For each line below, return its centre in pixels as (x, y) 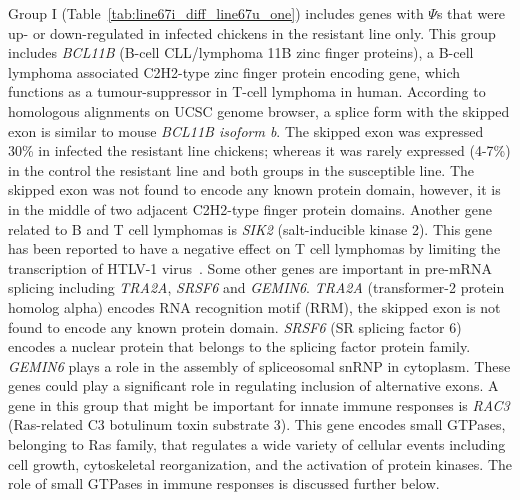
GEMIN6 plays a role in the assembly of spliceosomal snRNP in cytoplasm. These (259, 365)
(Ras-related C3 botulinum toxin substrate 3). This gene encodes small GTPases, (257, 424)
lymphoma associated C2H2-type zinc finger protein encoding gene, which (234, 71)
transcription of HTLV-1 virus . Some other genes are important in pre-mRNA (250, 267)
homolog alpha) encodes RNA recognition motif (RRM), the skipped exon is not (254, 306)
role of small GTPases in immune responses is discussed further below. (224, 483)
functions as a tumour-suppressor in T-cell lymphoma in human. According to (247, 91)
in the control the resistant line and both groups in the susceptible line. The (241, 169)
